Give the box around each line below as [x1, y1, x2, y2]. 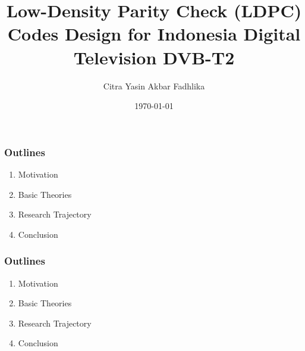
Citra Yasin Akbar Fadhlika [103, 79, 205, 92]
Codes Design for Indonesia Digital [7, 21, 301, 46]
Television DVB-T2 [73, 45, 235, 69]
